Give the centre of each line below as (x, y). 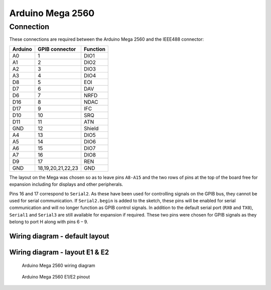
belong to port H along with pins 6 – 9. (49, 222)
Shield (91, 128)
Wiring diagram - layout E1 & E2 (59, 252)
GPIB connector (57, 49)
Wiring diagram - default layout (59, 236)
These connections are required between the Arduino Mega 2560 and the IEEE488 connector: (107, 39)
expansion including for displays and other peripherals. (66, 184)
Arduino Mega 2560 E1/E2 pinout (56, 276)
